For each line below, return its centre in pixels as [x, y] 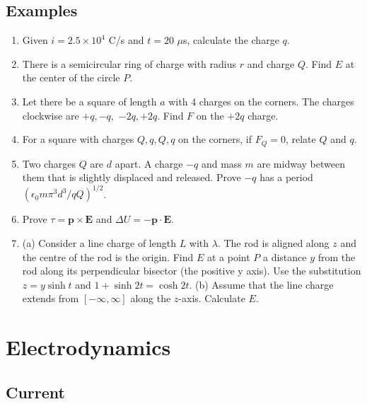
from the [337, 256]
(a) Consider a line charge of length [99, 242]
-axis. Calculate [212, 298]
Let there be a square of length [89, 101]
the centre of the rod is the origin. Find [108, 256]
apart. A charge [149, 163]
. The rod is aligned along [273, 242]
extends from [51, 298]
